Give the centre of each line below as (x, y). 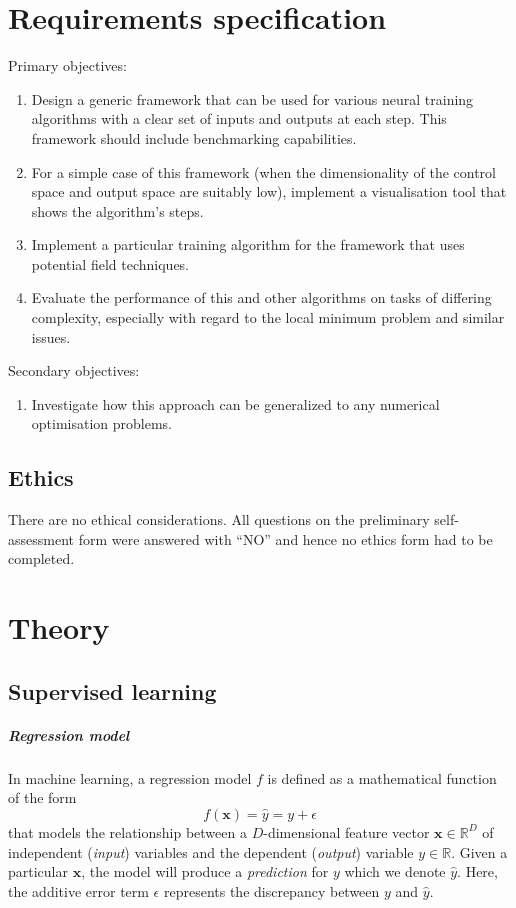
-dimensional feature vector (346, 831)
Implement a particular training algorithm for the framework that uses (248, 244)
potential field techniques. (110, 263)
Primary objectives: (67, 65)
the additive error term (78, 890)
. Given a (479, 851)
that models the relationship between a (127, 831)
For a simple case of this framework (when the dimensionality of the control (263, 171)
